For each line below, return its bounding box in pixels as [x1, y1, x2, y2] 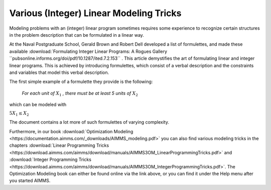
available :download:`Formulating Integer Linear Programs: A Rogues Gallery [9, 48, 168, 54]
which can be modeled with [9, 102, 67, 108]
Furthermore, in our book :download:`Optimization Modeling [9, 128, 133, 134]
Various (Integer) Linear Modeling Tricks [9, 8, 182, 19]
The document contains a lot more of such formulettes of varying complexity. [9, 119, 169, 125]
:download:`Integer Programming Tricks [9, 156, 91, 163]
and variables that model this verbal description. [9, 69, 109, 75]
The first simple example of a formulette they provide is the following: [9, 78, 153, 85]
